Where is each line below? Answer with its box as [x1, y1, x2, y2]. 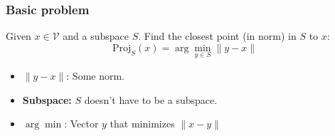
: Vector [64, 116, 99, 131]
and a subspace [63, 28, 129, 43]
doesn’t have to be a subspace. [84, 92, 218, 107]
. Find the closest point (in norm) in [138, 28, 297, 43]
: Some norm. [66, 68, 125, 83]
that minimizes [110, 116, 175, 131]
